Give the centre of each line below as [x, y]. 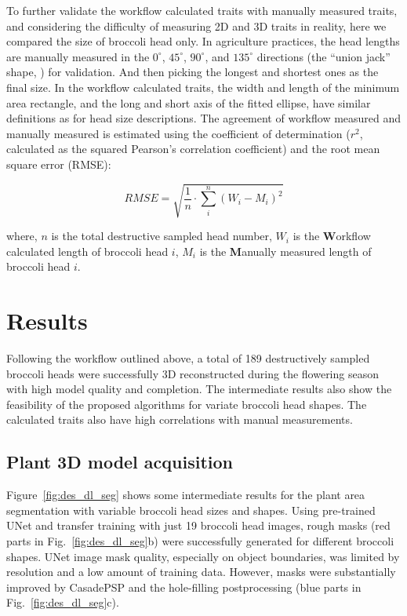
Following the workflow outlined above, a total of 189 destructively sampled [188, 357]
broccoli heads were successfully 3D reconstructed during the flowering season [193, 373]
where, [22, 236]
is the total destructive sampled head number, [162, 236]
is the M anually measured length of [285, 251]
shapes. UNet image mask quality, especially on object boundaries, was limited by [203, 556]
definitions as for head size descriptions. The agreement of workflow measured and [204, 118]
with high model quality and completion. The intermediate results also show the [199, 389]
